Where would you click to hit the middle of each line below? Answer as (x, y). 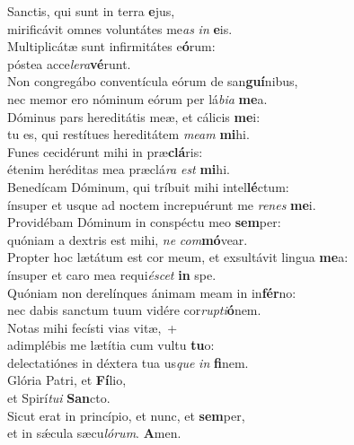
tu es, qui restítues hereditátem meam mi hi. (128, 134)
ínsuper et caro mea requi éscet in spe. (112, 274)
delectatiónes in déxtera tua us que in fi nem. (128, 362)
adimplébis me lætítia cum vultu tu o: (111, 345)
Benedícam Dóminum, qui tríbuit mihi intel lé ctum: (148, 186)
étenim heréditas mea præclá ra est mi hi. (119, 169)
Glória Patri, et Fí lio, (67, 380)
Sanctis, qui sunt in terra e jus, (91, 11)
